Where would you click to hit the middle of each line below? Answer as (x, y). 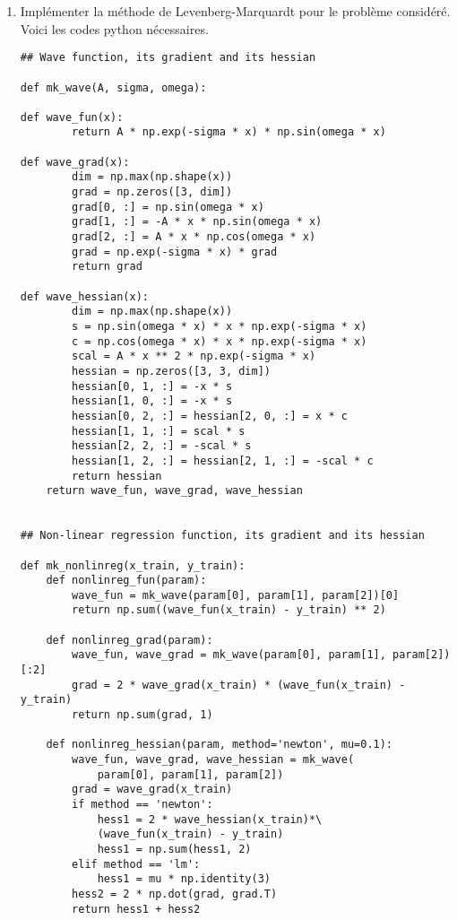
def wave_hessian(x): (84, 296)
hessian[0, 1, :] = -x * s (152, 386)
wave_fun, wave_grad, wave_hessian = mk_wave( (213, 760)
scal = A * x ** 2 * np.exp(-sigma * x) (194, 356)
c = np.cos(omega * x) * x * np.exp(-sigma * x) (220, 341)
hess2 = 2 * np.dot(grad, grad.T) (175, 894)
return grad (107, 267)
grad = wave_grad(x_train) (152, 790)
